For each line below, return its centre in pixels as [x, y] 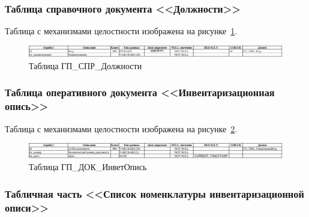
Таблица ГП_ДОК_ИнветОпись [88, 167]
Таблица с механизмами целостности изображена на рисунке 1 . [121, 31]
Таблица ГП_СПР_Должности [85, 65]
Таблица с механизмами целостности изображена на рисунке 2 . [121, 128]
